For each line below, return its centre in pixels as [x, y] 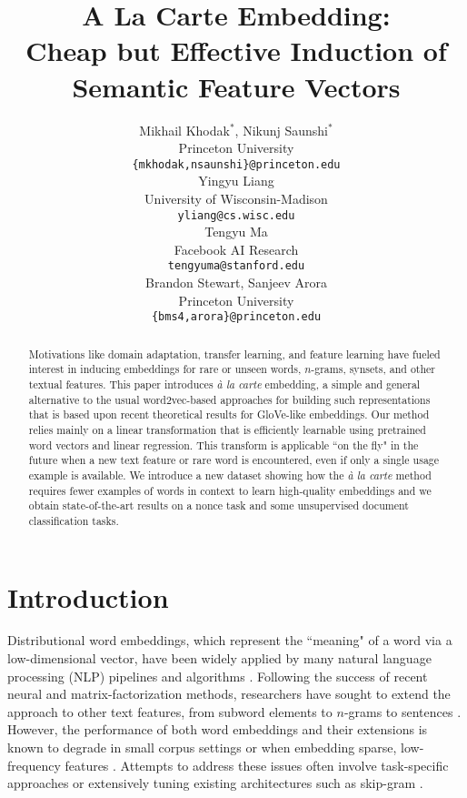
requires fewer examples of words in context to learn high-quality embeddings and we [230, 490]
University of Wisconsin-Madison [236, 198]
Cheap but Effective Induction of [236, 51]
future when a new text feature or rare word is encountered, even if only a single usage [234, 460]
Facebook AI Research [236, 249]
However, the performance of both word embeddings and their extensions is [218, 729]
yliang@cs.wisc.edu [236, 215]
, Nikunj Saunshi [281, 130]
